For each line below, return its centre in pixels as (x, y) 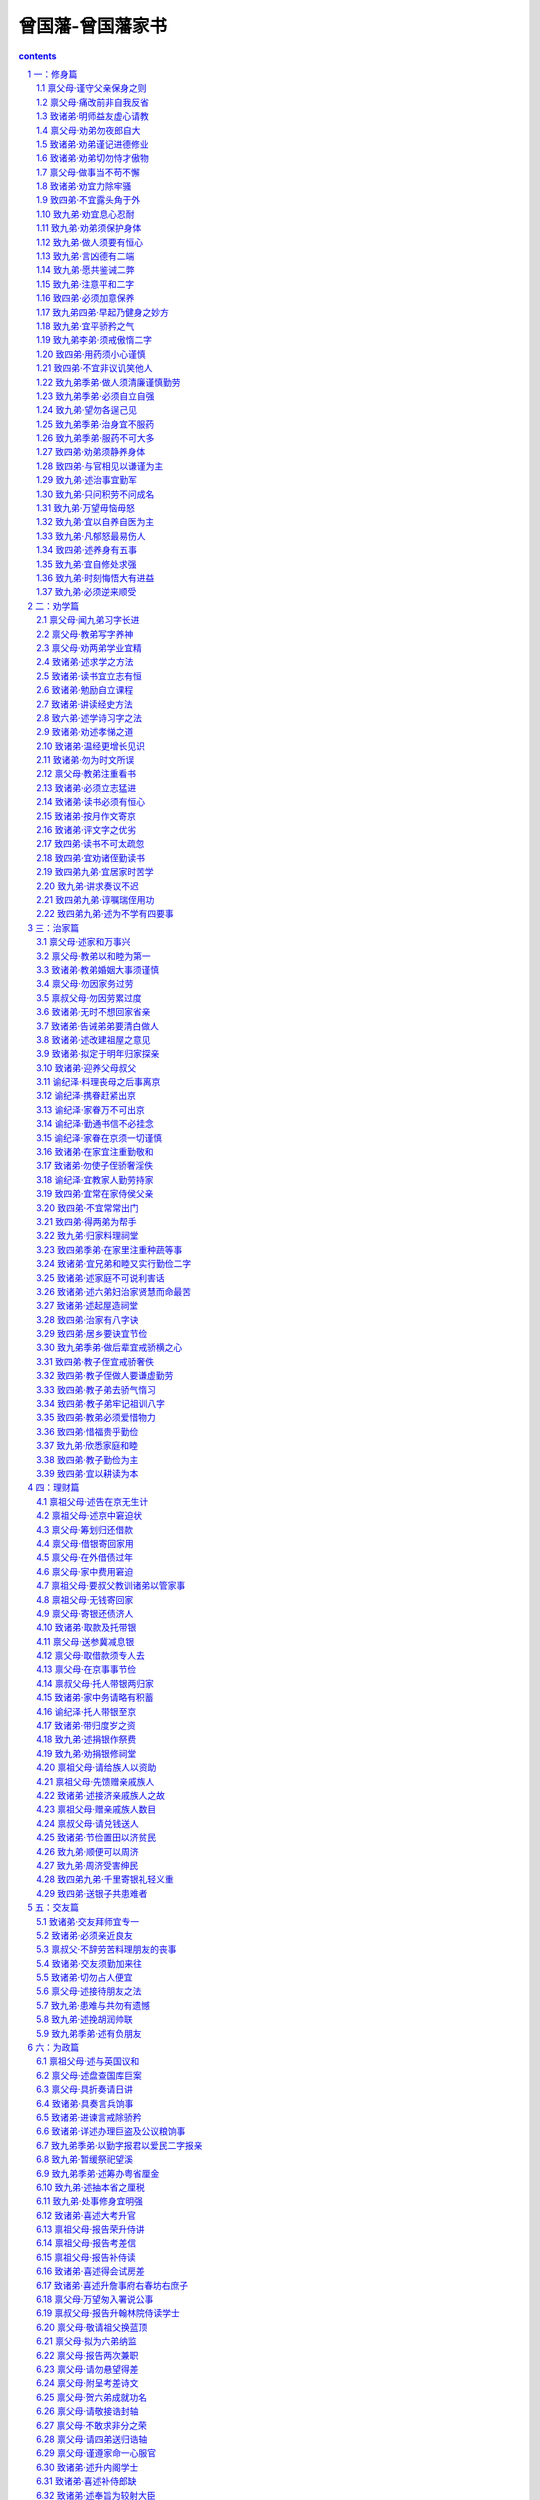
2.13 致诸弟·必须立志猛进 (86, 787)
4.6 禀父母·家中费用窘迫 (85, 1571)
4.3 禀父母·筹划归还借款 (85, 1529)
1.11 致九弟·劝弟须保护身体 (89, 228)
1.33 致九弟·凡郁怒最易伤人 (91, 536)
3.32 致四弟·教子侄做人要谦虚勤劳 (105, 1376)
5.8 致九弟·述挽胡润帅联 (85, 2019)
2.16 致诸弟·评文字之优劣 (86, 830)
